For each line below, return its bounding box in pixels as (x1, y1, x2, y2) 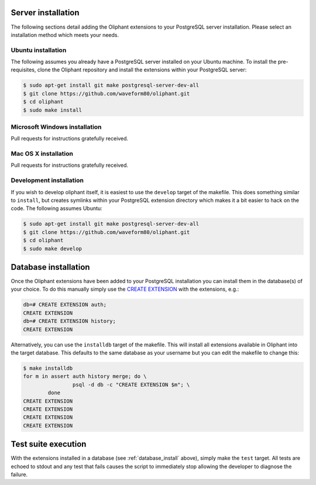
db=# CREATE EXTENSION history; (23, 318, 116, 325)
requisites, (11, 66, 36, 73)
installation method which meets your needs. (11, 31, 119, 38)
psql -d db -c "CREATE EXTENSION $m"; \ (72, 381, 190, 388)
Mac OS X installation (11, 150, 73, 158)
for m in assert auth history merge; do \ (23, 373, 147, 380)
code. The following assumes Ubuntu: (11, 205, 102, 212)
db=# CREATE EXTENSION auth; (23, 301, 107, 308)
